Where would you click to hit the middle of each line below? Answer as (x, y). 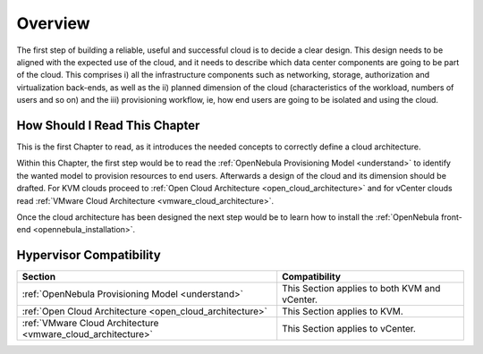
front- (452, 217)
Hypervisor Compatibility (89, 255)
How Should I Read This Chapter (108, 125)
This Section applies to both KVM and (361, 289)
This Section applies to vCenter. (349, 329)
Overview (53, 23)
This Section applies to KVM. (343, 311)
